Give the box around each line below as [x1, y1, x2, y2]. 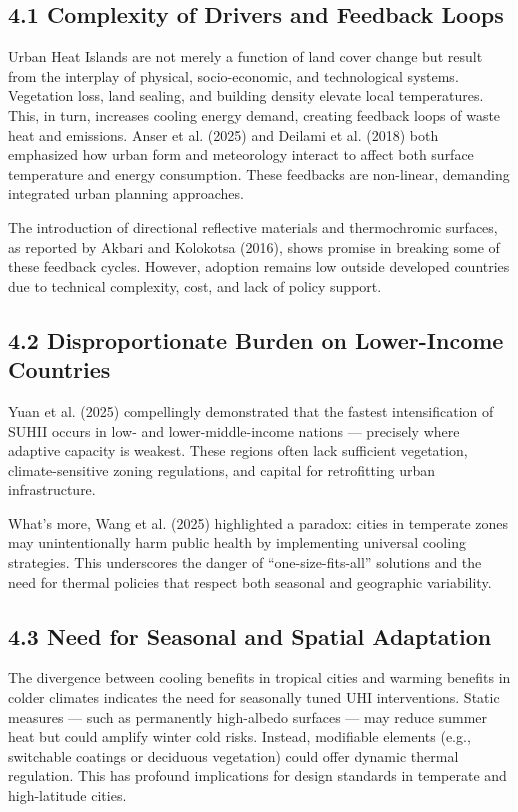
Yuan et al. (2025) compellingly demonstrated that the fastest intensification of [8, 400, 494, 421]
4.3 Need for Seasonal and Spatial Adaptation [8, 620, 492, 651]
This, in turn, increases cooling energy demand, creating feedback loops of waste [8, 104, 501, 125]
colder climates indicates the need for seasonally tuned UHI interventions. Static [8, 687, 500, 708]
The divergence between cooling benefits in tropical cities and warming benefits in [8, 667, 511, 688]
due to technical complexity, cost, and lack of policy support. [8, 275, 382, 296]
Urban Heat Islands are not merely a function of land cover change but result [8, 46, 483, 67]
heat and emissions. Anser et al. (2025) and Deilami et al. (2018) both [8, 124, 439, 145]
